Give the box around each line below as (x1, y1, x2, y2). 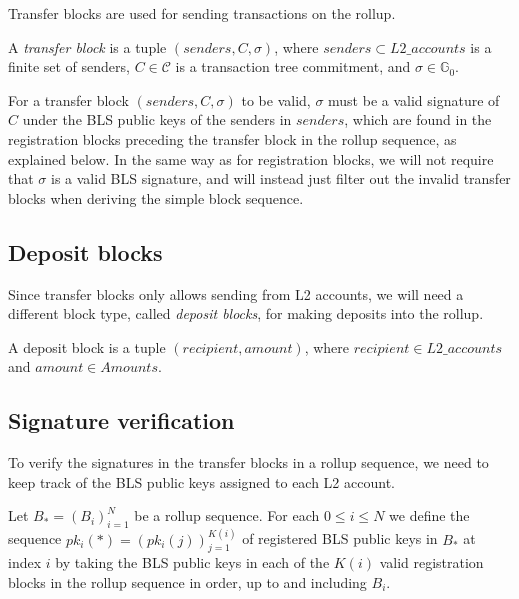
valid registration (379, 552, 484, 573)
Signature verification (8, 405, 235, 436)
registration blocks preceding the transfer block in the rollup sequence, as (8, 128, 457, 149)
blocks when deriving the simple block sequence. (8, 187, 304, 208)
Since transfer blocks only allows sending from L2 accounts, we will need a (8, 283, 464, 304)
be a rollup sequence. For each (134, 505, 320, 526)
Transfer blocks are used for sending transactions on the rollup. (8, 3, 396, 23)
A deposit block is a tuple (8, 336, 166, 357)
